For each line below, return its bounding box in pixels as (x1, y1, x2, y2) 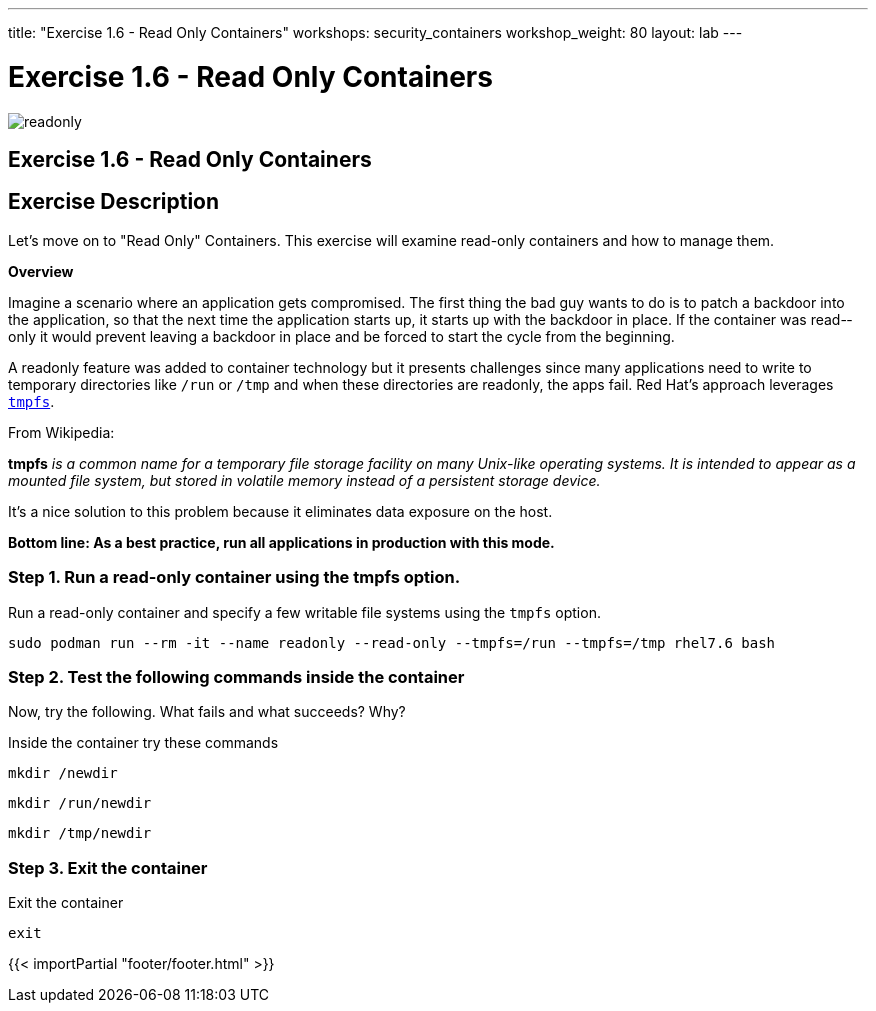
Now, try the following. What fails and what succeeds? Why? (8, 703, 406, 721)
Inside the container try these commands (8, 734, 279, 752)
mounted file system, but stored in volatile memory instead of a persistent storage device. (8, 471, 601, 489)
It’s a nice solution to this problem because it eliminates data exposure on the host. (8, 502, 553, 520)
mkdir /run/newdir (8, 795, 152, 812)
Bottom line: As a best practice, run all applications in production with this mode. (8, 533, 555, 551)
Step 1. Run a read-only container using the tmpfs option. (8, 567, 461, 588)
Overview (8, 262, 74, 280)
